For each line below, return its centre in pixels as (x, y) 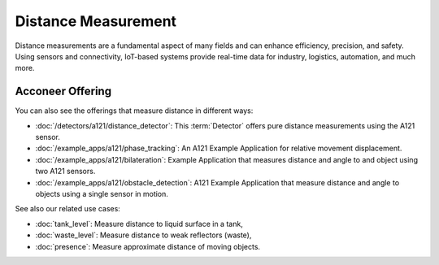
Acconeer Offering (63, 91)
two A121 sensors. (65, 172)
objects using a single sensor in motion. (102, 193)
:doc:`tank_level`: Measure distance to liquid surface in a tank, (139, 224)
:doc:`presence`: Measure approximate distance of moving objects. (148, 246)
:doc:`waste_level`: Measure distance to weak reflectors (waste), (143, 235)
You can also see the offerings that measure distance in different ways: (134, 111)
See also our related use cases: (68, 209)
